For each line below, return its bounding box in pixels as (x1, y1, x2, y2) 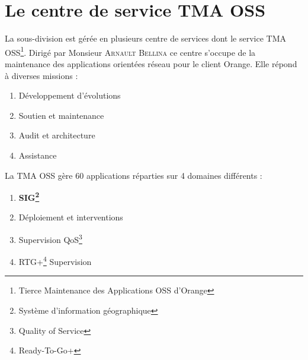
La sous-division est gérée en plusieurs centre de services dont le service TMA (5, 32, 287, 45)
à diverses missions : (5, 69, 78, 81)
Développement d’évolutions (18, 89, 121, 102)
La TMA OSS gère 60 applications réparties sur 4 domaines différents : (5, 169, 262, 181)
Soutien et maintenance (18, 109, 104, 121)
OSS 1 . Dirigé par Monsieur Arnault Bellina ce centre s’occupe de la (5, 44, 256, 58)
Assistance (18, 149, 57, 161)
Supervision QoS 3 (18, 231, 82, 245)
